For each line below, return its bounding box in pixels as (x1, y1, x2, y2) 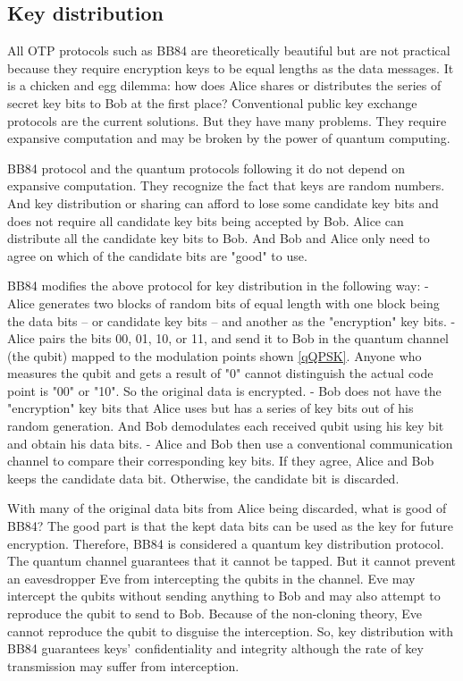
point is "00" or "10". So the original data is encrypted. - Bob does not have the (7, 381, 442, 399)
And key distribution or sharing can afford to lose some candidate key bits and (7, 193, 439, 212)
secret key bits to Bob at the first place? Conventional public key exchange (7, 93, 417, 112)
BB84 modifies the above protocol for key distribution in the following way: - (7, 276, 429, 295)
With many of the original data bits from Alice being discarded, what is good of (7, 499, 447, 517)
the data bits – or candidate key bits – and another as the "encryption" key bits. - (7, 311, 456, 330)
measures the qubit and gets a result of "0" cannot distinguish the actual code (7, 364, 434, 383)
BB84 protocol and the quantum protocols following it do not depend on (7, 158, 406, 177)
